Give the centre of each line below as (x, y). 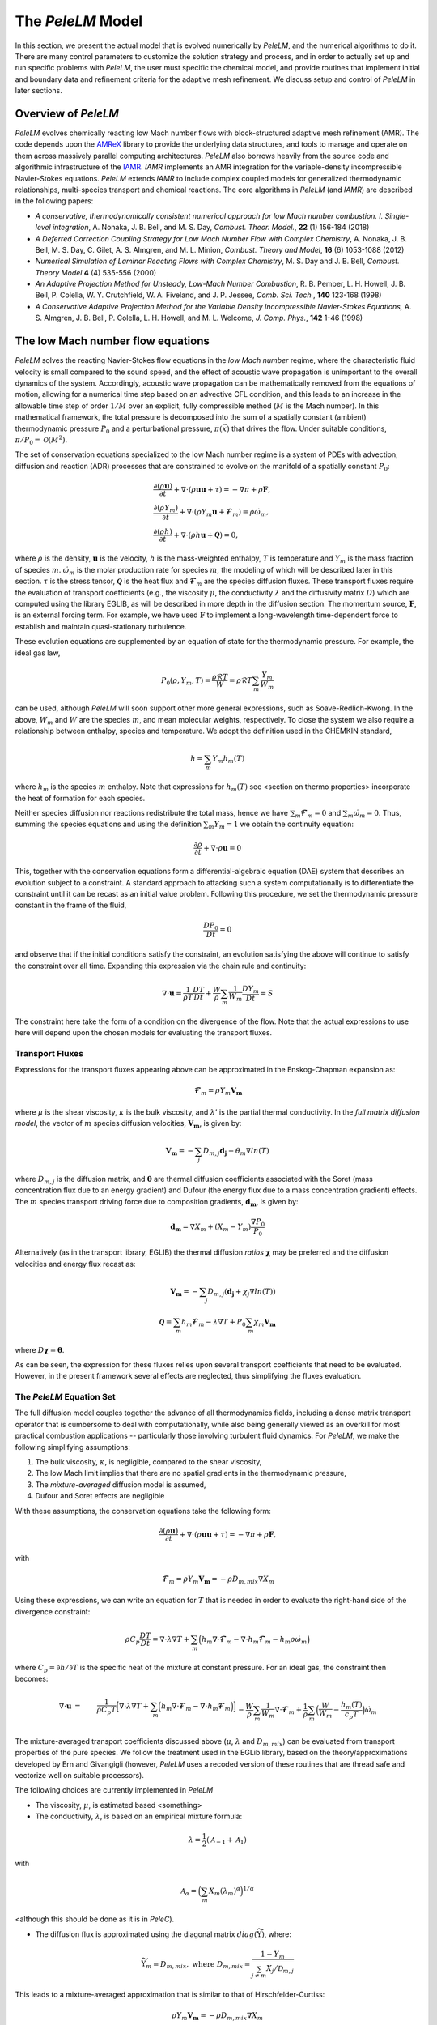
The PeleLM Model (79, 21)
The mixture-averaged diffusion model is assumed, (121, 1484)
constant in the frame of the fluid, (71, 905)
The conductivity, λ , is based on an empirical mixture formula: (139, 1816)
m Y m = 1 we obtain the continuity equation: (281, 825)
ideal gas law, (38, 653)
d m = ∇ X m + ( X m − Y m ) (211, 1228)
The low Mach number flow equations (112, 341)
